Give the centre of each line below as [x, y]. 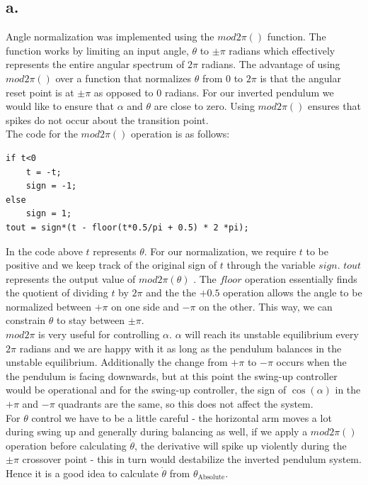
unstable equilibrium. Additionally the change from [117, 362]
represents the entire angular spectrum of [95, 64]
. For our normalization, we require [220, 251]
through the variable [271, 265]
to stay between [91, 320]
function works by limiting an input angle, [97, 50]
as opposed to [123, 92]
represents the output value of [71, 278]
